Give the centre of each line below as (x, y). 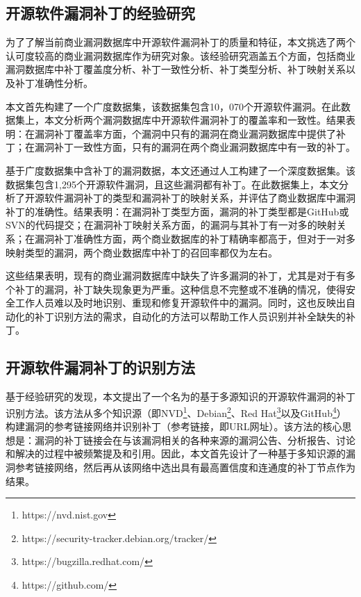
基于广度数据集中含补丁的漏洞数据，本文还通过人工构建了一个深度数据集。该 (180, 170)
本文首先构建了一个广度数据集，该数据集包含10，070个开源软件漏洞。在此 (173, 106)
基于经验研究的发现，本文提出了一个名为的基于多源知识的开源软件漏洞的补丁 (180, 396)
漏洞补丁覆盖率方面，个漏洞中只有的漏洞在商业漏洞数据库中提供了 (185, 133)
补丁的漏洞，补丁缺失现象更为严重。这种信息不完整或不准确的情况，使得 (180, 289)
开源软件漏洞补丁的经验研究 (100, 13)
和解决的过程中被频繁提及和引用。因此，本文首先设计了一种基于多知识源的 (176, 453)
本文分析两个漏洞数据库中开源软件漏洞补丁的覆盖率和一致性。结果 (195, 120)
